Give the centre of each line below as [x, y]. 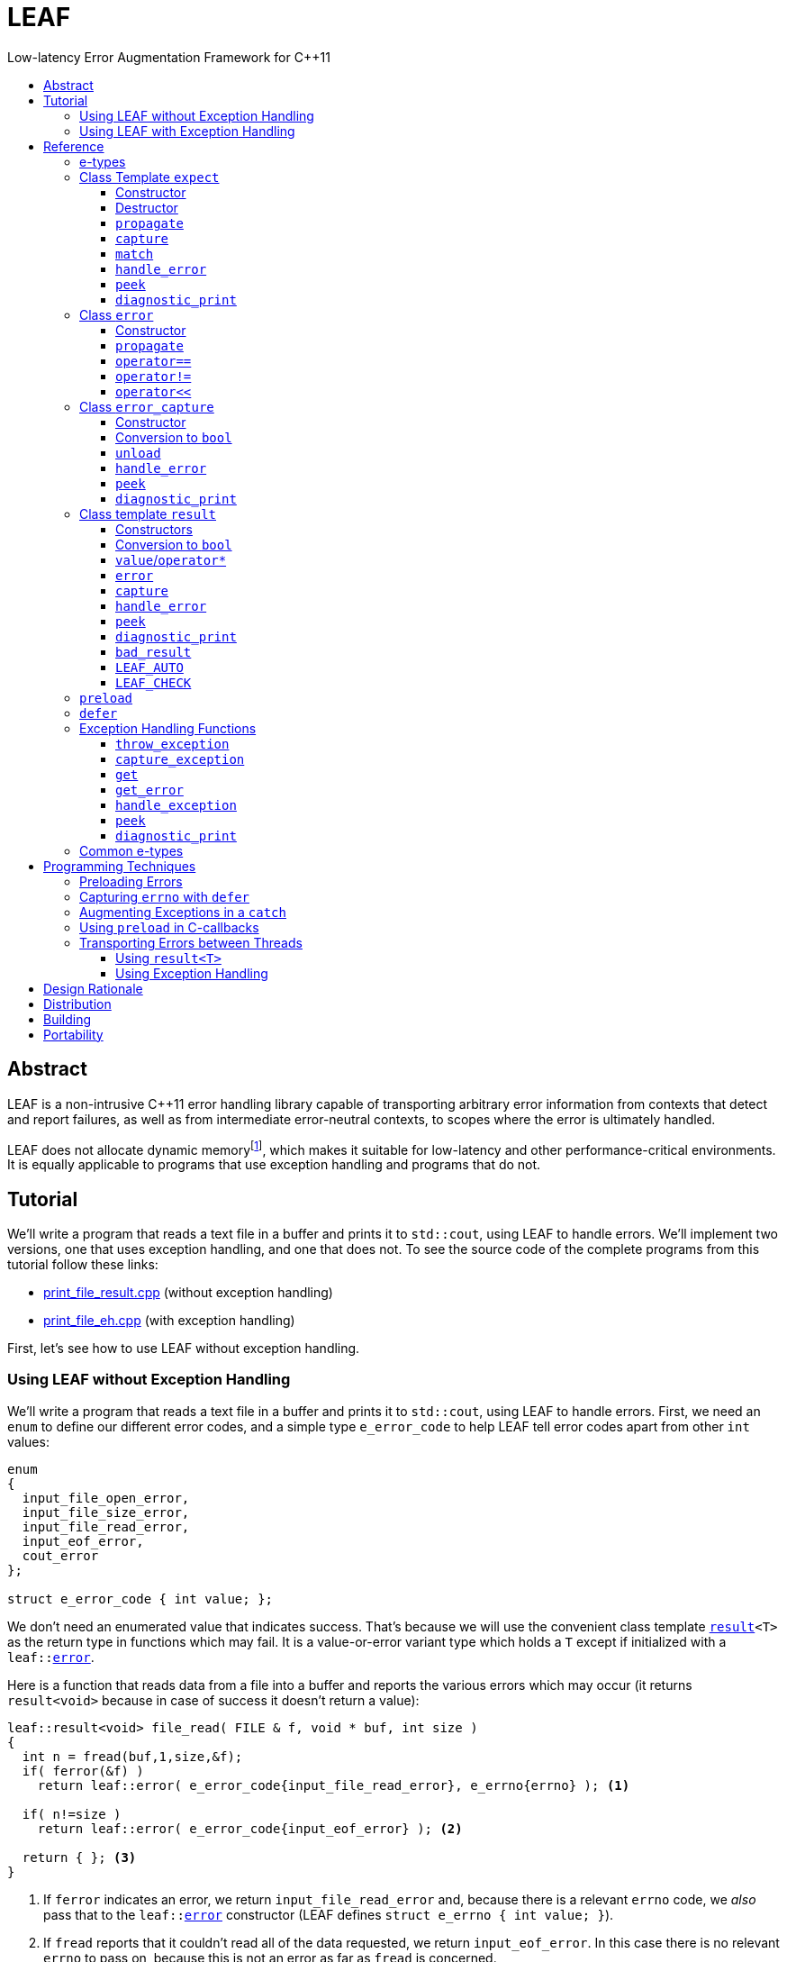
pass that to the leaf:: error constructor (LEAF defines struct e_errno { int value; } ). [329, 1914]
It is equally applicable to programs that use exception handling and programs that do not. [274, 1165]
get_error [149, 790]
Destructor [147, 207]
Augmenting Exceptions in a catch [183, 912]
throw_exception [172, 744]
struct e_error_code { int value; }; [140, 1599]
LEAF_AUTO [149, 667]
